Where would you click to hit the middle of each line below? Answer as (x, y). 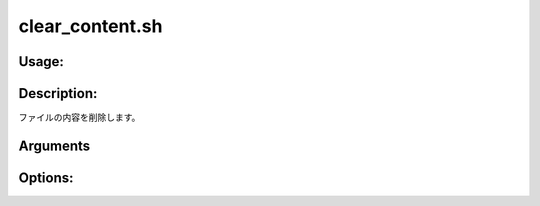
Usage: (41, 61)
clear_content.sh (90, 26)
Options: (46, 177)
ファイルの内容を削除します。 (79, 117)
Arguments (54, 145)
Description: (58, 93)
